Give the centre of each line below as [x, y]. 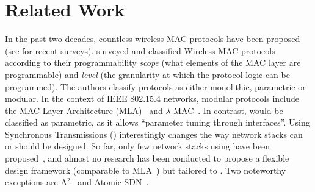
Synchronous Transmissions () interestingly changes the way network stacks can [154, 134]
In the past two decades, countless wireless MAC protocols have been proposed [153, 39]
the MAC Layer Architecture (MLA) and [84, 110]
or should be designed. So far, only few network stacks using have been [138, 146]
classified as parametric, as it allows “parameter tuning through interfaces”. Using [157, 122]
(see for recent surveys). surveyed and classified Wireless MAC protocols [140, 50]
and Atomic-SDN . [113, 182]
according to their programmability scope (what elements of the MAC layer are [153, 62]
